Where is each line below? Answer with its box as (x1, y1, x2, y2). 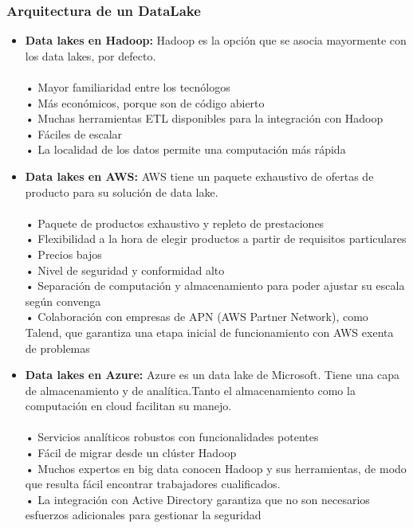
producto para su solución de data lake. (25, 183, 218, 200)
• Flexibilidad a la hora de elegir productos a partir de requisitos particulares (25, 230, 407, 247)
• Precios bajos (25, 245, 102, 262)
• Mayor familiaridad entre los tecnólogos (25, 79, 230, 95)
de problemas (25, 339, 90, 356)
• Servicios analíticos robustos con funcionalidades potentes (25, 428, 319, 445)
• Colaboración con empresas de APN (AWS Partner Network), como (25, 308, 368, 325)
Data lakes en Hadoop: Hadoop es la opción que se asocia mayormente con (25, 32, 407, 49)
